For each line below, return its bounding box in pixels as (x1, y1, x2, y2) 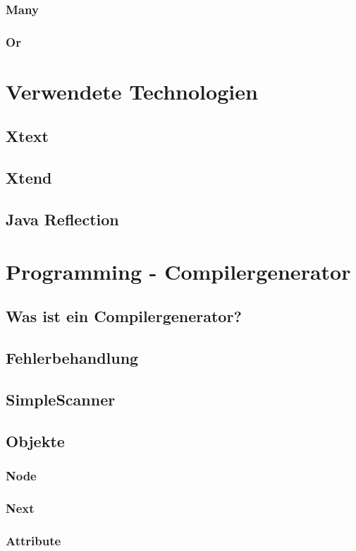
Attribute (6, 531, 61, 549)
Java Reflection (6, 208, 119, 230)
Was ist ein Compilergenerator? (6, 305, 242, 327)
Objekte (6, 429, 65, 451)
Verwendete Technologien (6, 76, 258, 105)
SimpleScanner (6, 388, 116, 410)
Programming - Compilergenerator (6, 256, 351, 285)
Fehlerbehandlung (6, 346, 139, 368)
